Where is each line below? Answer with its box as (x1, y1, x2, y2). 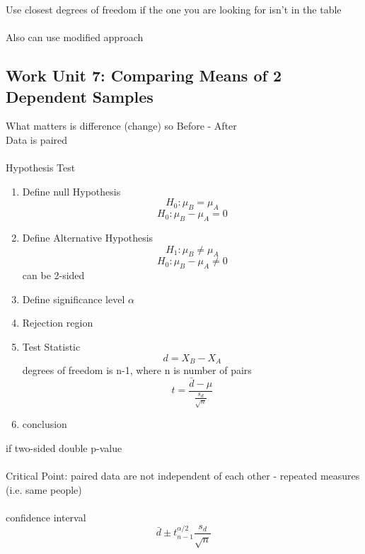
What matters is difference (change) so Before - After (6, 118, 237, 133)
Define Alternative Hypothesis (22, 230, 153, 244)
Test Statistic (22, 339, 81, 354)
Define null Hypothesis (22, 183, 121, 198)
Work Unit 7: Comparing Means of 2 (6, 64, 282, 86)
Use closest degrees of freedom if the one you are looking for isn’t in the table (6, 2, 342, 16)
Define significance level (22, 291, 125, 306)
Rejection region (22, 315, 93, 330)
